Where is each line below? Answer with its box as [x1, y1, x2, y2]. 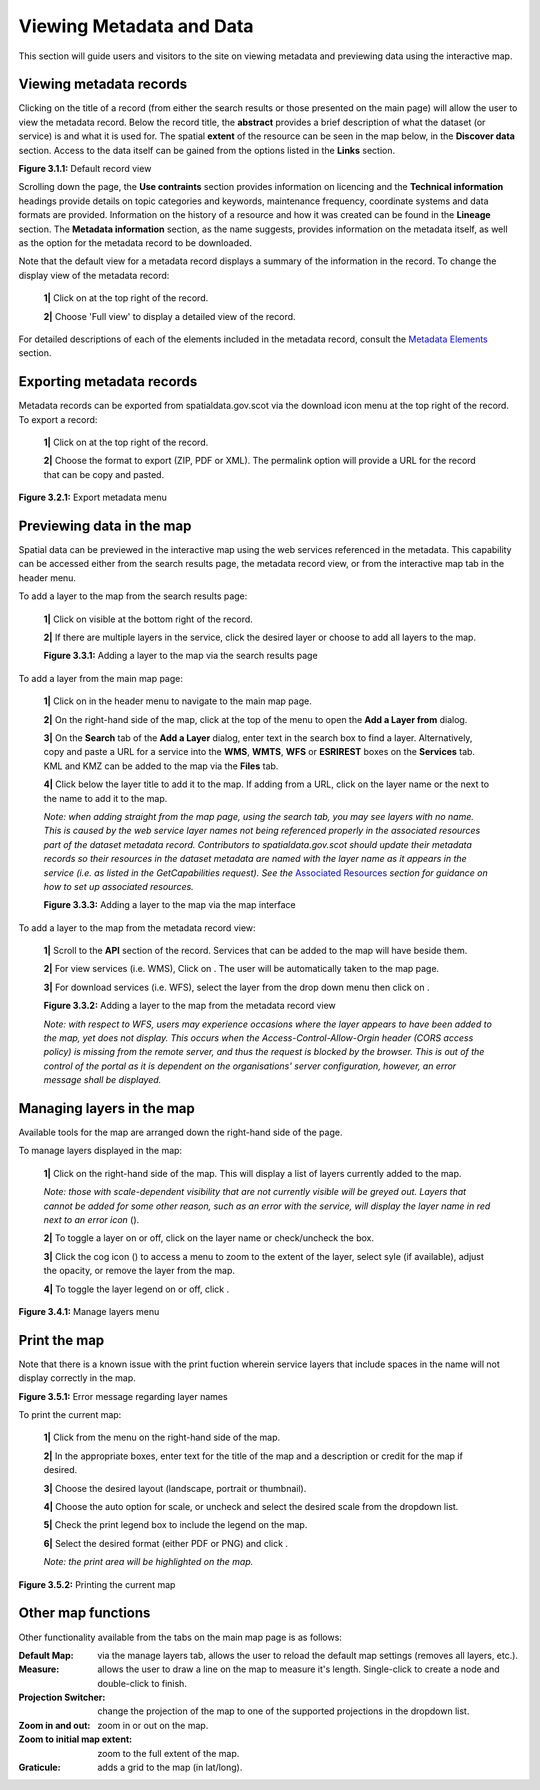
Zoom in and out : [18, 1719, 91, 1731]
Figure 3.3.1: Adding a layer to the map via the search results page [43, 650, 319, 662]
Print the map [18, 1331, 105, 1349]
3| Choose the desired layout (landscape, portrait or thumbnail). [43, 1482, 307, 1494]
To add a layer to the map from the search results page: [18, 590, 248, 602]
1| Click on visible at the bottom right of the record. [43, 613, 254, 625]
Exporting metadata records [18, 373, 198, 390]
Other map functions [18, 1605, 151, 1622]
